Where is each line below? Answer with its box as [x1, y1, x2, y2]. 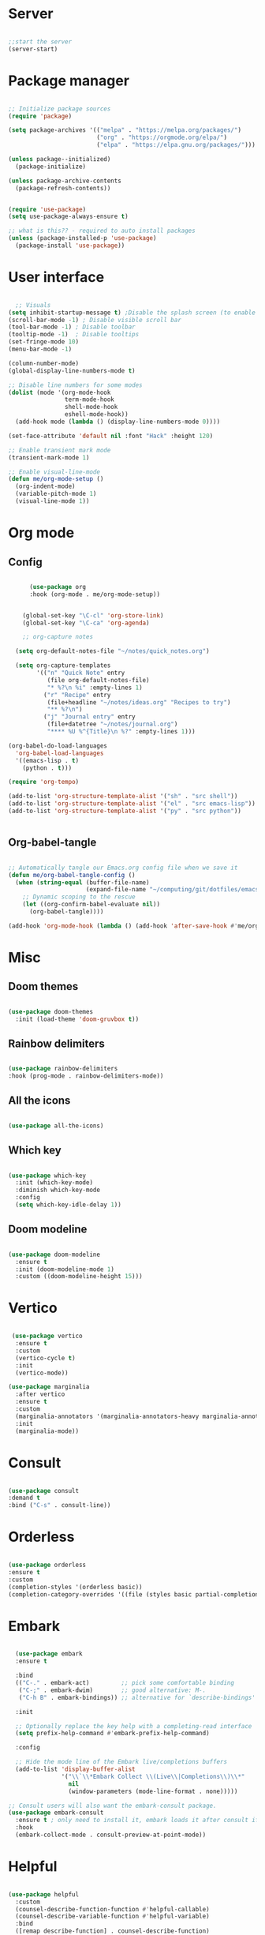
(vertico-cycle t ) [15, 1354, 77, 1362]
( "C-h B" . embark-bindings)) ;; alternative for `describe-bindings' [18, 1693, 256, 1701]
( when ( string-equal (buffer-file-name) [15, 878, 150, 887]
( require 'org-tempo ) [8, 778, 80, 786]
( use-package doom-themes [8, 1007, 93, 1015]
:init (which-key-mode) [15, 1179, 93, 1187]
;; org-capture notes [22, 633, 93, 641]
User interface [8, 268, 105, 287]
